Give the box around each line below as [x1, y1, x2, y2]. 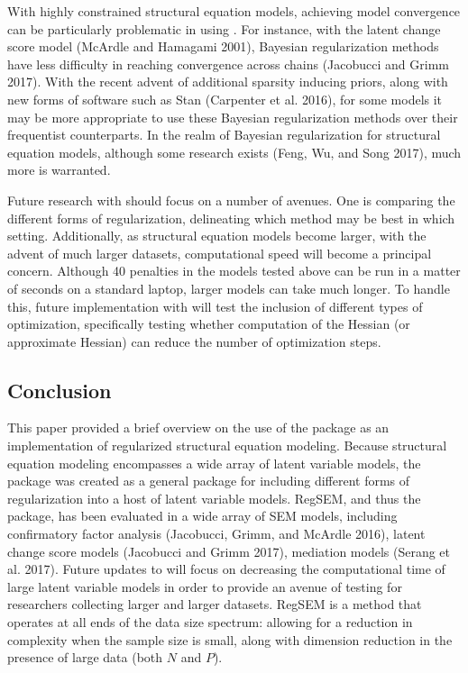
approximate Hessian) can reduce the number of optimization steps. [7, 332, 381, 350]
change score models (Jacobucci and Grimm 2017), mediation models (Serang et [7, 541, 450, 560]
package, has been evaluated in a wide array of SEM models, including [7, 506, 398, 525]
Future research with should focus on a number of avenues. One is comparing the [7, 190, 455, 209]
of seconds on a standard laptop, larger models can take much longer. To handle [7, 278, 450, 297]
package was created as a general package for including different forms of [7, 471, 410, 490]
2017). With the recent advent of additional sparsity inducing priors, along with [7, 72, 448, 91]
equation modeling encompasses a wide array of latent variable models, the [7, 453, 421, 472]
